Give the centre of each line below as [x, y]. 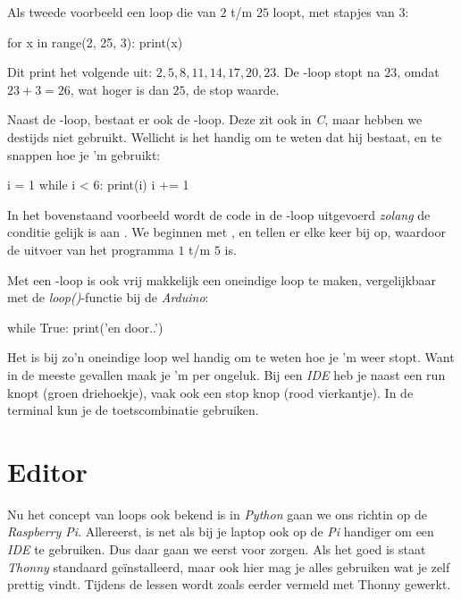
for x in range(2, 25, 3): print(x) [95, 42]
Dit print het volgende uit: [80, 72]
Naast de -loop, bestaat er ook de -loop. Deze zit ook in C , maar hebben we [215, 119]
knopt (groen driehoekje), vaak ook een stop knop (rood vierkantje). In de [210, 392]
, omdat [418, 72]
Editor [47, 471]
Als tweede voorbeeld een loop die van [112, 12]
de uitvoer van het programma [91, 249]
